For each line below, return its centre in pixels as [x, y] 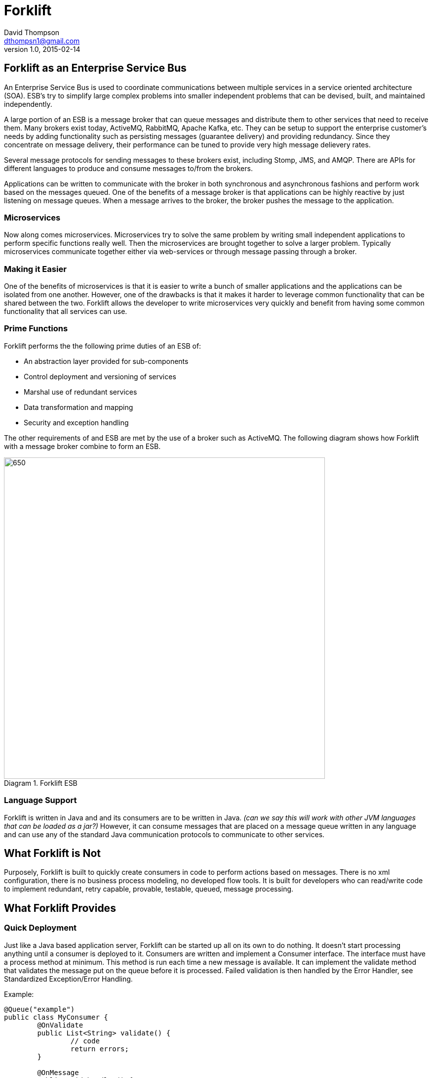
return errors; [99, 1049]
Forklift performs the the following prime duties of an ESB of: [103, 346]
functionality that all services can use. [66, 312]
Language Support [40, 800]
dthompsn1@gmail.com [42, 41]
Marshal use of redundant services [80, 392]
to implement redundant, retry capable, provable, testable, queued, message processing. [149, 889]
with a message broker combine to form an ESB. [82, 446]
